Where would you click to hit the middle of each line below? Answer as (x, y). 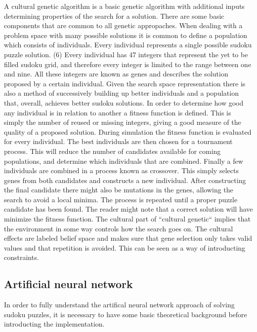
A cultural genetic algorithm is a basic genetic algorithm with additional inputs (124, 6)
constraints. (21, 257)
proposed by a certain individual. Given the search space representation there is (125, 83)
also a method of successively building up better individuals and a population (121, 93)
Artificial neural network (68, 284)
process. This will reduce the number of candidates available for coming (112, 151)
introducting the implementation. (54, 324)
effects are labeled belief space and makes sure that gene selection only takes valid (128, 238)
